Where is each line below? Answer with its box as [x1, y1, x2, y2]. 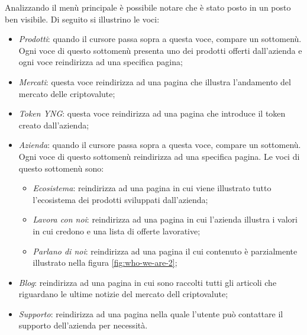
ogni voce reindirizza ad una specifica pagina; [18, 56, 183, 68]
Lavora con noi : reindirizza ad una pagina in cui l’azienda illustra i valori [33, 213, 298, 226]
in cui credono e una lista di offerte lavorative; [33, 224, 201, 237]
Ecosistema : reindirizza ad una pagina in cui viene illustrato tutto [33, 182, 272, 194]
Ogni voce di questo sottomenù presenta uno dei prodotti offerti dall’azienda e [18, 44, 302, 56]
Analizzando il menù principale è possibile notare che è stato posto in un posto [5, 1, 291, 13]
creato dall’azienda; [18, 118, 89, 131]
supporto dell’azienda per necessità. [18, 319, 148, 331]
